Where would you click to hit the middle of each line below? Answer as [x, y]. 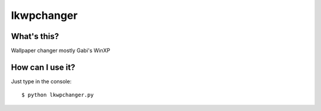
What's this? [35, 36]
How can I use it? [43, 67]
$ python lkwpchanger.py [58, 95]
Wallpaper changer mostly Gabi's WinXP [61, 51]
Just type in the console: [41, 81]
